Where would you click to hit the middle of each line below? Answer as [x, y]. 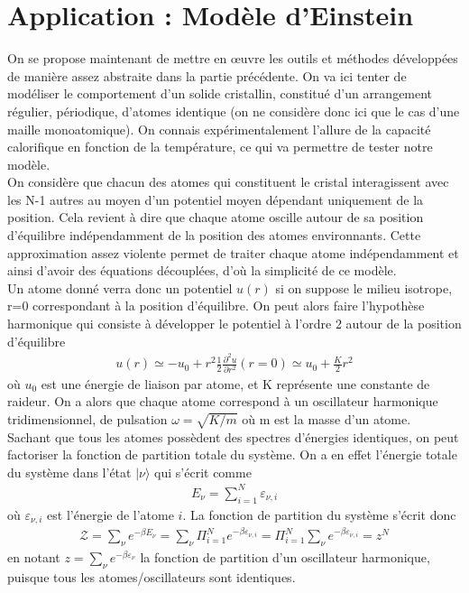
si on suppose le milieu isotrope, [364, 287]
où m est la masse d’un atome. [326, 418]
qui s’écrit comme [203, 472]
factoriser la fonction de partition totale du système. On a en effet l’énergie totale [232, 454]
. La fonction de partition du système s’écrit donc [319, 514]
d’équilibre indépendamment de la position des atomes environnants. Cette [214, 235]
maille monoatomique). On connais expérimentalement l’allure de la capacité [219, 129]
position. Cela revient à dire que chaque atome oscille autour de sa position [216, 217]
